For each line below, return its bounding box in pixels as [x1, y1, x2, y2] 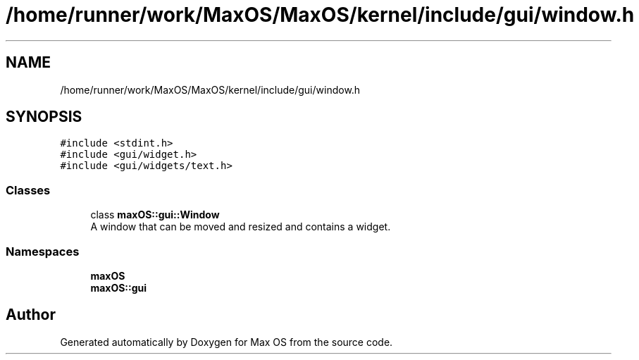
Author [6, 306, 56, 324]
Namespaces [6, 244, 80, 259]
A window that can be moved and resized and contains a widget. [90, 221, 391, 233]
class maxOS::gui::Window [90, 209, 220, 221]
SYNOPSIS [6, 108, 82, 126]
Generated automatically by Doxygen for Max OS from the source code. [60, 335, 393, 348]
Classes [6, 182, 51, 197]
